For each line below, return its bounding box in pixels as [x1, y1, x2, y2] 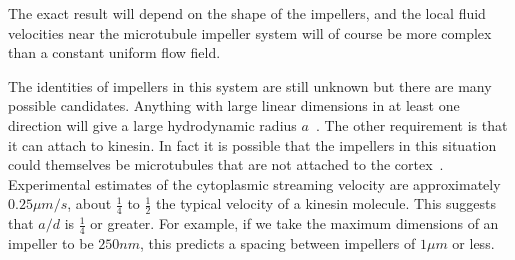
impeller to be [8, 233, 94, 253]
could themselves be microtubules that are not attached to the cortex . [8, 154, 444, 175]
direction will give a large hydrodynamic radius [8, 114, 297, 135]
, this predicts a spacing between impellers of [139, 233, 416, 253]
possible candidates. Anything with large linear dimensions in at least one [8, 95, 460, 116]
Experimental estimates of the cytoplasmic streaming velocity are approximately [8, 173, 501, 194]
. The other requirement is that [315, 114, 508, 135]
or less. [452, 233, 495, 253]
